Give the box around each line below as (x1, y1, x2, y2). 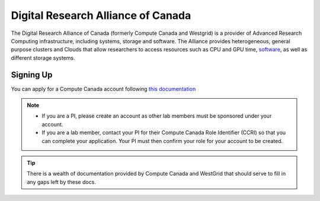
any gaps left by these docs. (27, 178, 96, 186)
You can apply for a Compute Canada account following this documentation (11, 85, 196, 92)
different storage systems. (11, 54, 75, 61)
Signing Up (11, 70, 53, 80)
